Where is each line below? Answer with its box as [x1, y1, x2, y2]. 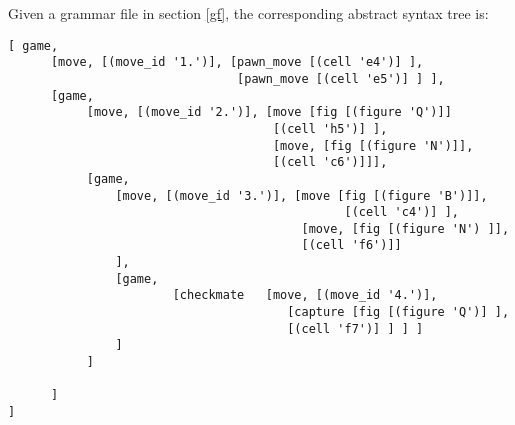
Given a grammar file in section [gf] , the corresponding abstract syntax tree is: [8, 3, 489, 23]
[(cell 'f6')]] [301, 238, 402, 253]
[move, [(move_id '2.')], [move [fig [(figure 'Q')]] [86, 105, 452, 120]
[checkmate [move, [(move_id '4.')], [172, 288, 438, 303]
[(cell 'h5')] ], [272, 121, 388, 136]
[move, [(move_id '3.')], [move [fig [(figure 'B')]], [115, 188, 488, 203]
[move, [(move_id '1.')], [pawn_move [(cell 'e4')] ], [50, 55, 424, 70]
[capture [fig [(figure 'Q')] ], [287, 305, 510, 320]
